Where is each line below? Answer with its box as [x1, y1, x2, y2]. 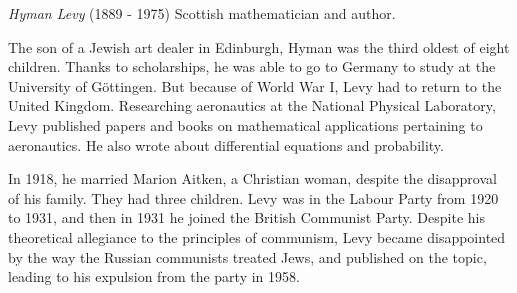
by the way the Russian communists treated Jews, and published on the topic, [8, 246, 487, 267]
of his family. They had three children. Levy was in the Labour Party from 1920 [8, 187, 499, 208]
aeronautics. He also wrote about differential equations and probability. [8, 134, 444, 155]
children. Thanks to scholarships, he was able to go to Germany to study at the [8, 56, 496, 77]
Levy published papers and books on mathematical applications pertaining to [8, 114, 483, 135]
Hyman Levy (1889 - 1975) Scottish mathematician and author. [8, 3, 396, 23]
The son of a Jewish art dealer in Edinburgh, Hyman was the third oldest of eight [8, 36, 510, 57]
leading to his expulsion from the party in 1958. [8, 266, 300, 287]
